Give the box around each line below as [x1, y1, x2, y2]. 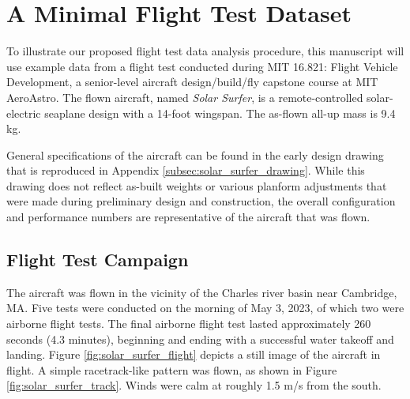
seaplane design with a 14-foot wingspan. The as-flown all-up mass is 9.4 [44, 104, 396, 121]
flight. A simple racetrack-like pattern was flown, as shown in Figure [6, 361, 337, 378]
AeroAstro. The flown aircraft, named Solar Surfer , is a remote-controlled [6, 88, 363, 105]
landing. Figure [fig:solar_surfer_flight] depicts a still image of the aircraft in [6, 346, 381, 363]
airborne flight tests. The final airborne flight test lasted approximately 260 [6, 315, 371, 332]
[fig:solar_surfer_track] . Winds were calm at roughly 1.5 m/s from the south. [6, 377, 382, 393]
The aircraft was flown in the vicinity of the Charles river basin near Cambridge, [6, 284, 397, 300]
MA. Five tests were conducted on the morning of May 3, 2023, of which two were [6, 299, 404, 316]
